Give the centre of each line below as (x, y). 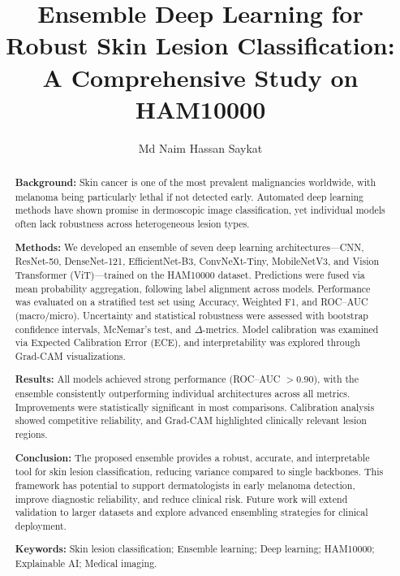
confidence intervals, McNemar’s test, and (103, 329)
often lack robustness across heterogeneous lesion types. (132, 224)
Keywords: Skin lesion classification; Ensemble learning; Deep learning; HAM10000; (195, 549)
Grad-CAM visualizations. (70, 355)
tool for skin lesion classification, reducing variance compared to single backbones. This (199, 472)
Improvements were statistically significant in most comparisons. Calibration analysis (195, 407)
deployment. (41, 525)
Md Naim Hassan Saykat (200, 147)
